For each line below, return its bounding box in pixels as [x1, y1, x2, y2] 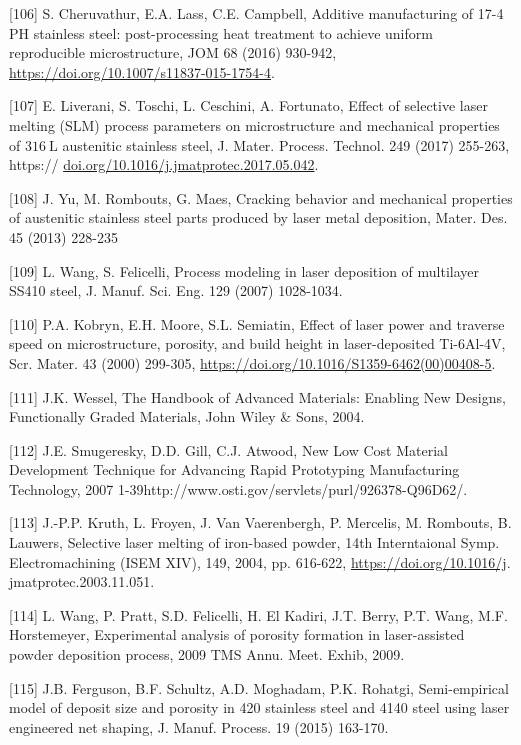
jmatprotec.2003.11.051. [9, 571, 155, 592]
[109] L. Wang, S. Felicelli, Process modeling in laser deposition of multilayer [9, 260, 480, 281]
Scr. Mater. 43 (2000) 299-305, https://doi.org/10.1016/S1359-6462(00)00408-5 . [9, 352, 496, 373]
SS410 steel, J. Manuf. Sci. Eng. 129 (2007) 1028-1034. [9, 280, 343, 301]
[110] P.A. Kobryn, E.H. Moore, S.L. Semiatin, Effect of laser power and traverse [9, 313, 505, 334]
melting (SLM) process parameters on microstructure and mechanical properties [9, 114, 500, 135]
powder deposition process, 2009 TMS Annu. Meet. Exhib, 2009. [9, 644, 405, 665]
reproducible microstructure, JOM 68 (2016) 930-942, [9, 42, 337, 63]
